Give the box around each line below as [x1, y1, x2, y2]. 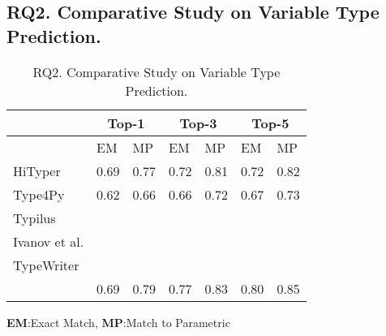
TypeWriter [13, 255, 79, 274]
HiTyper [13, 161, 61, 180]
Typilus [13, 208, 56, 227]
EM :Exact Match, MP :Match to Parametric [6, 313, 230, 330]
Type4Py [13, 184, 65, 204]
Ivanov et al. [13, 231, 84, 251]
